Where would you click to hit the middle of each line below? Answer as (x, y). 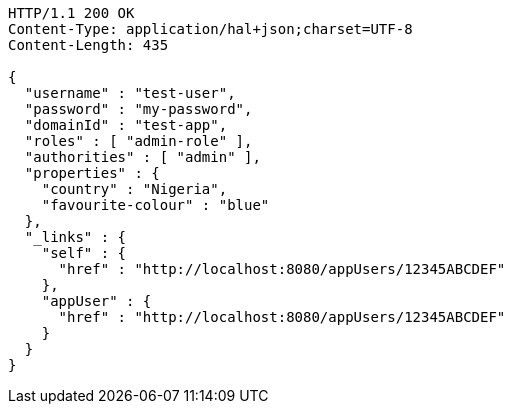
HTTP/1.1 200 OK (71, 13)
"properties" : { (92, 173)
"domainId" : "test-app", (126, 125)
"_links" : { (75, 237)
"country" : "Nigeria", (134, 189)
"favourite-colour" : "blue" (155, 205)
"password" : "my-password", (138, 109)
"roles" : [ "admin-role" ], (138, 141)
